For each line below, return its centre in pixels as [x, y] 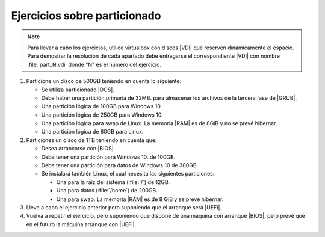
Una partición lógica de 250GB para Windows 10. [102, 115]
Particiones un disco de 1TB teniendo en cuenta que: [91, 140]
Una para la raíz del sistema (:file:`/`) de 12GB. [113, 182]
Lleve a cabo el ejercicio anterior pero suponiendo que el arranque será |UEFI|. [124, 207]
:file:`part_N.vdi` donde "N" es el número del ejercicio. [94, 64]
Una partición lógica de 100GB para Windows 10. [102, 106]
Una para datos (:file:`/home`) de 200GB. [107, 191]
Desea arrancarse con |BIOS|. [78, 149]
